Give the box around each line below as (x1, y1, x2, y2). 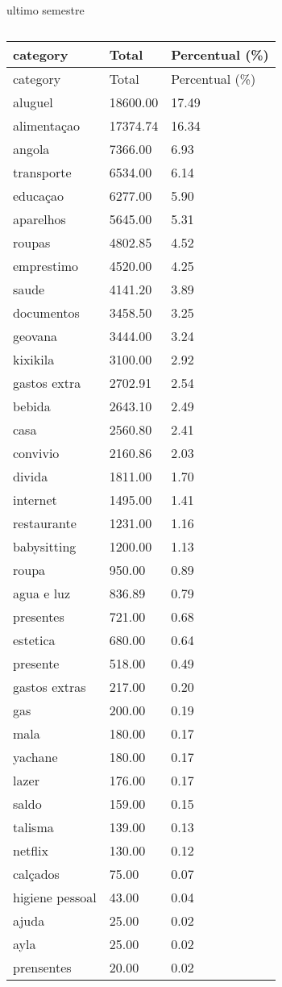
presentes (13, 606, 64, 626)
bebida (13, 396, 51, 415)
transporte (13, 162, 72, 181)
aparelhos (13, 209, 66, 228)
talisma (13, 817, 54, 836)
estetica (13, 630, 56, 649)
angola (13, 139, 50, 158)
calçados (13, 864, 60, 883)
